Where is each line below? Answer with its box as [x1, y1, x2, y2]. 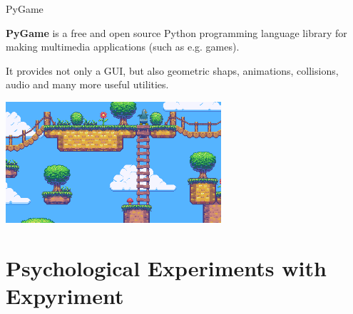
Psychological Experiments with [6, 253, 327, 282]
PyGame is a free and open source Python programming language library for [6, 25, 347, 40]
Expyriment [6, 281, 124, 310]
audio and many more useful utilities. [6, 77, 169, 92]
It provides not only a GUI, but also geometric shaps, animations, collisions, [6, 63, 339, 78]
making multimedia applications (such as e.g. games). [6, 39, 240, 54]
